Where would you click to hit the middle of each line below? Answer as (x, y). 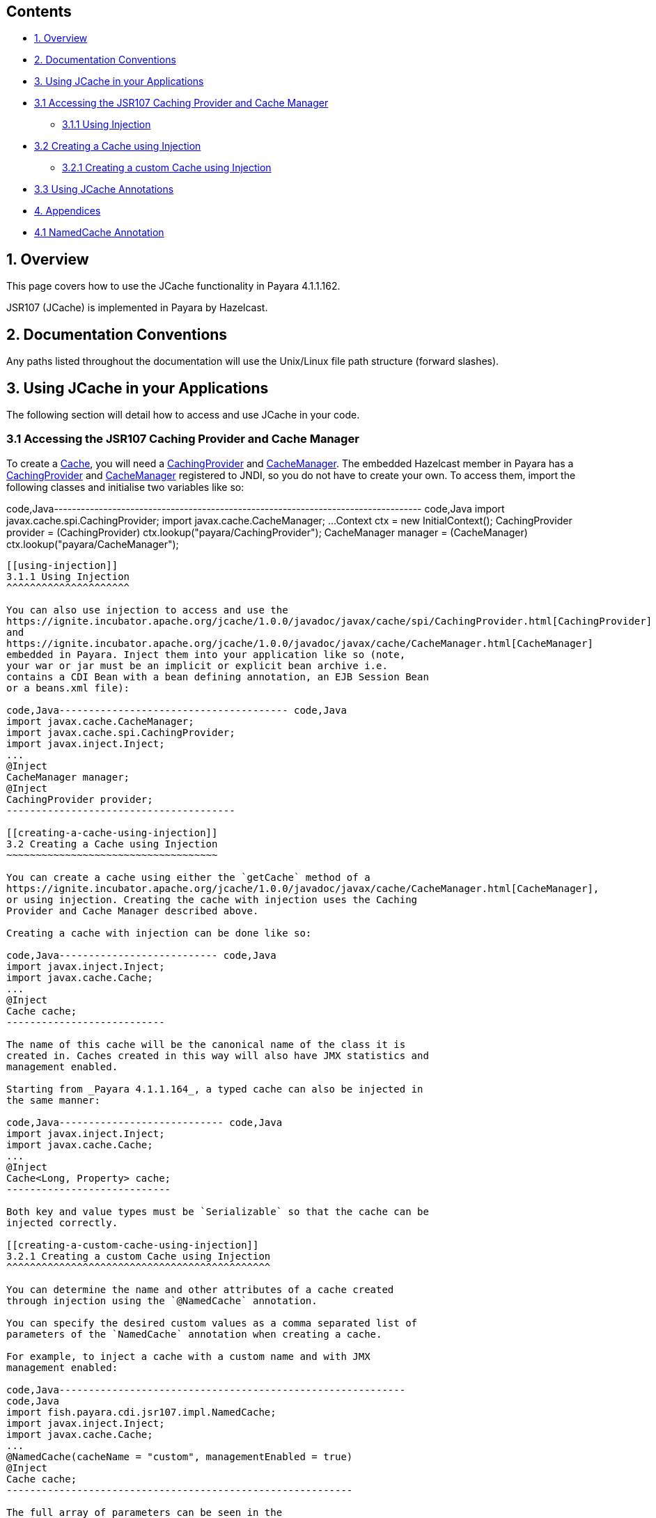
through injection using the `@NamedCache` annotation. (162, 1300)
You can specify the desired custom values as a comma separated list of (212, 1323)
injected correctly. (62, 1222)
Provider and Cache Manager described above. (133, 910)
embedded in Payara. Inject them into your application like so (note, (206, 654)
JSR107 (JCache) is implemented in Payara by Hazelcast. (137, 308)
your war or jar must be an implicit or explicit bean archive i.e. (197, 665)
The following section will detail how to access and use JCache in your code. (183, 414)
